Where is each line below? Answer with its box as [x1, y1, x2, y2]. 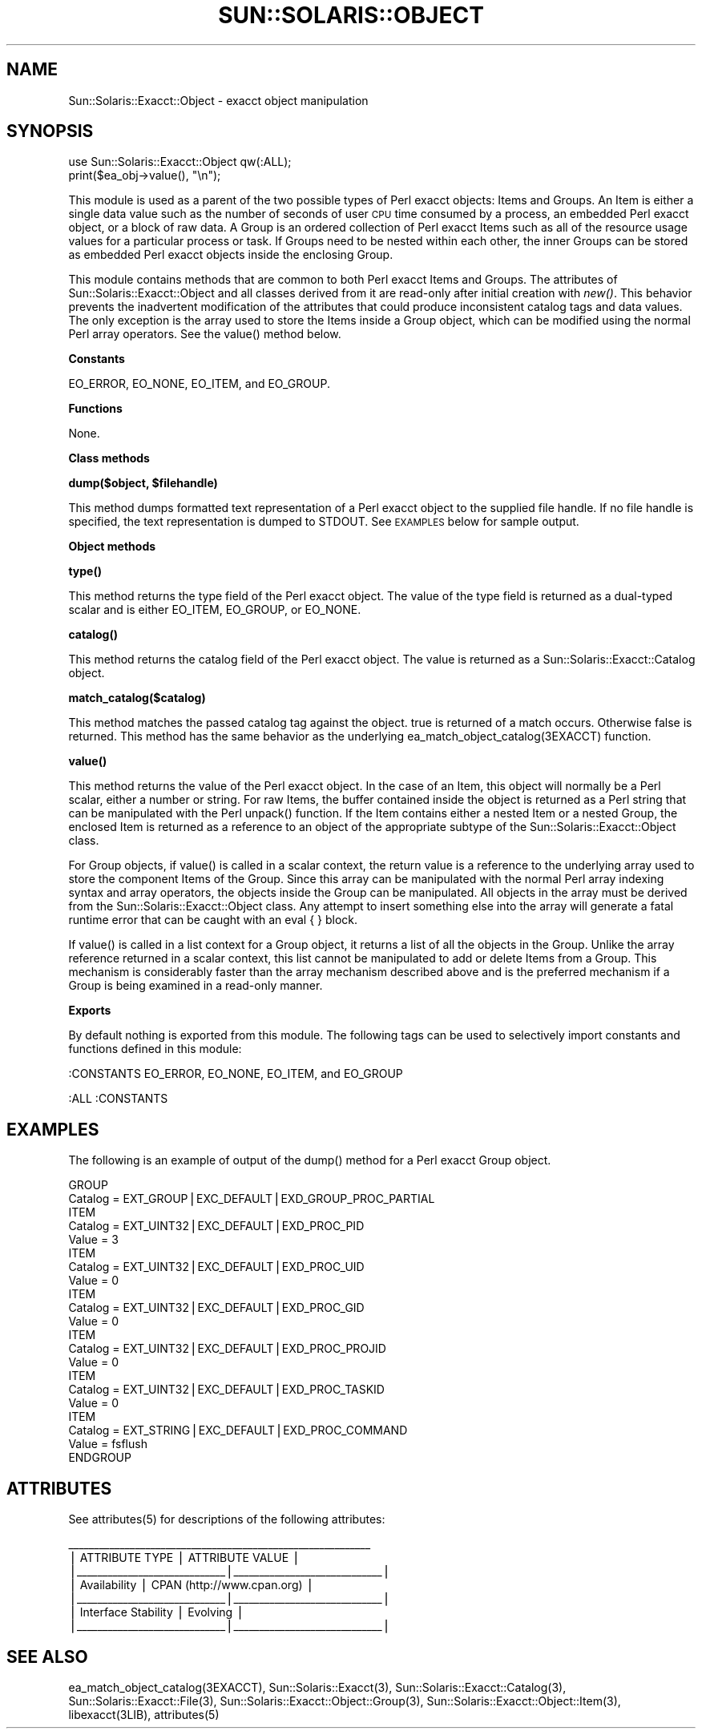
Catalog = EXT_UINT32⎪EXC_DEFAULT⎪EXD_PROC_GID [68, 1301, 365, 1315]
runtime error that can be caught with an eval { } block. [68, 913, 358, 927]
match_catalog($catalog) [68, 691, 206, 705]
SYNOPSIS [6, 121, 94, 142]
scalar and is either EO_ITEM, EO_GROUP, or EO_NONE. [68, 603, 361, 617]
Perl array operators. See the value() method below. [68, 327, 341, 341]
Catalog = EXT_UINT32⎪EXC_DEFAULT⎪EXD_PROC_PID [68, 1219, 365, 1233]
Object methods [68, 539, 156, 554]
